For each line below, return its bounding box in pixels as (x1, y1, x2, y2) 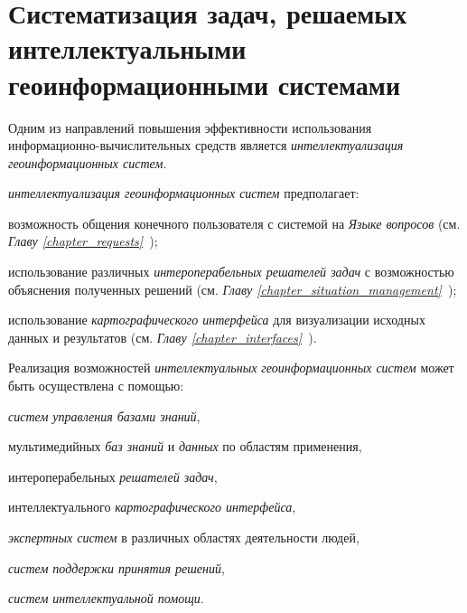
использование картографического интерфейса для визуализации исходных (8, 310, 425, 329)
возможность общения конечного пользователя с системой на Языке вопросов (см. (8, 213, 461, 232)
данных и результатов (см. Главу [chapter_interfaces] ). (8, 327, 317, 346)
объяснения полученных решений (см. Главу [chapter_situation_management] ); (8, 279, 457, 298)
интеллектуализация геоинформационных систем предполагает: (8, 184, 360, 203)
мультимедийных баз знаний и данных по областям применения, (8, 437, 362, 456)
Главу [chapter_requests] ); (8, 231, 158, 250)
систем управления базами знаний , (8, 406, 201, 425)
